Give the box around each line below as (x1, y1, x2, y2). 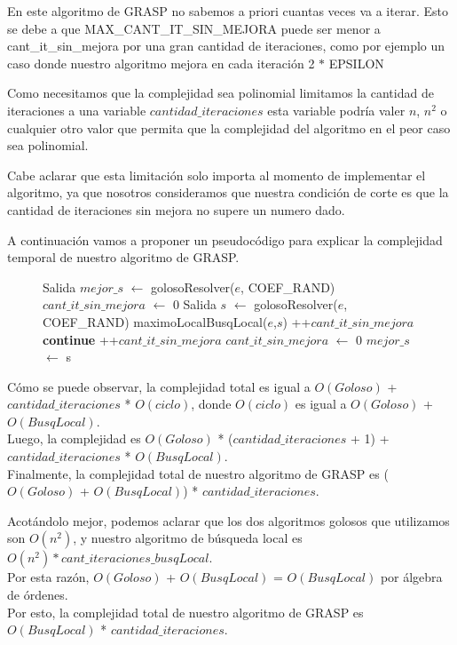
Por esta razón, (7, 568, 90, 586)
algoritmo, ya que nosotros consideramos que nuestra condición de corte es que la (7, 183, 449, 202)
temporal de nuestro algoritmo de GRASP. (7, 248, 240, 267)
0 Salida (172, 295, 217, 314)
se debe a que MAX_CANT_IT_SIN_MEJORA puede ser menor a (7, 19, 381, 37)
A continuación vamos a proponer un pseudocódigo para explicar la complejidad (7, 230, 443, 249)
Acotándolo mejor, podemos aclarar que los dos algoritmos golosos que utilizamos (7, 511, 450, 530)
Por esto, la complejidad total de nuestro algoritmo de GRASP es (7, 602, 364, 621)
